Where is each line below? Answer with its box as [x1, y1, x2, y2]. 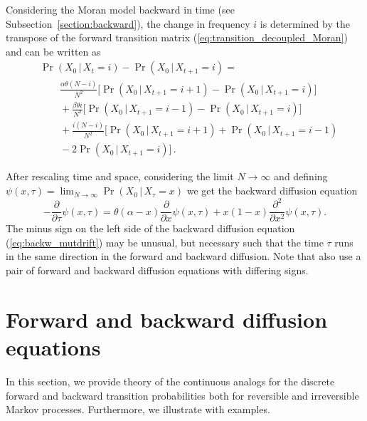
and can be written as [6, 43, 101, 58]
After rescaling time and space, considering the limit [6, 169, 234, 184]
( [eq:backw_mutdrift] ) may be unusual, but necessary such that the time [6, 234, 324, 249]
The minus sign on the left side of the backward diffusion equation [6, 221, 295, 236]
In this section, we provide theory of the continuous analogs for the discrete [6, 373, 335, 388]
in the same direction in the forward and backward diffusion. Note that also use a [6, 249, 361, 264]
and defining [274, 169, 328, 184]
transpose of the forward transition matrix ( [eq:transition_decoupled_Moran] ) [6, 30, 348, 45]
